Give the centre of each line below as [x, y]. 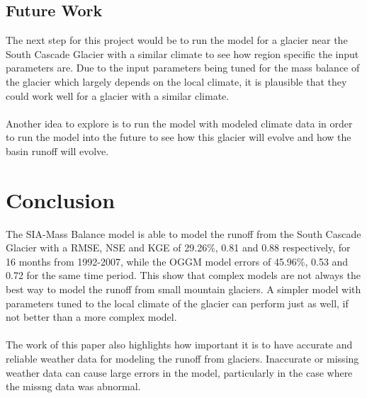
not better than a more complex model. [91, 317]
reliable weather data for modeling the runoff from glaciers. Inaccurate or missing [182, 359]
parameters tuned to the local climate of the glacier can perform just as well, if [177, 303]
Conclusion [61, 199]
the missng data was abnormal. [73, 386]
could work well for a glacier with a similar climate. [118, 95]
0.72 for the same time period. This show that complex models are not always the [183, 275]
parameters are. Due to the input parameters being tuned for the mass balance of [183, 68]
